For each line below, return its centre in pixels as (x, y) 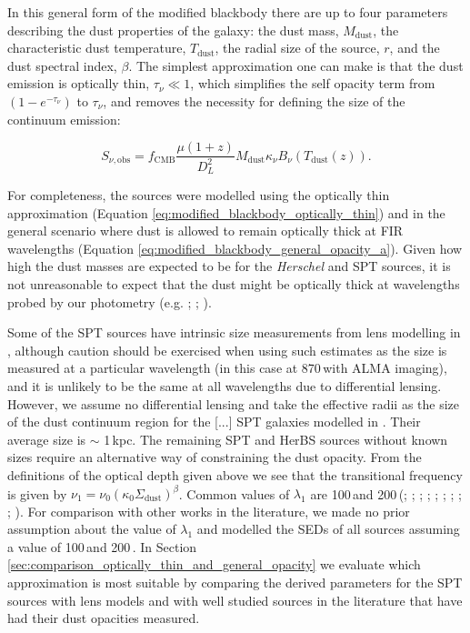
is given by (37, 493)
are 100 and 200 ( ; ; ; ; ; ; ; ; (386, 493)
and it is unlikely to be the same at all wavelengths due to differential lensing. (225, 385)
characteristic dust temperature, (97, 48)
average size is (47, 439)
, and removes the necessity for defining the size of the (254, 100)
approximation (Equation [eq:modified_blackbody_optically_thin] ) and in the (226, 212)
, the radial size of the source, (297, 48)
